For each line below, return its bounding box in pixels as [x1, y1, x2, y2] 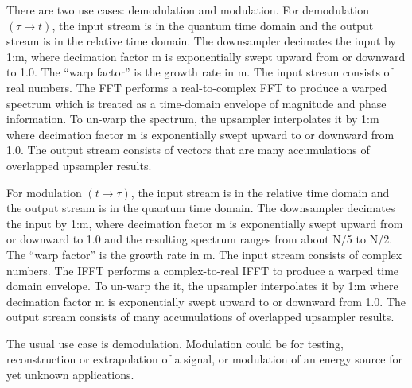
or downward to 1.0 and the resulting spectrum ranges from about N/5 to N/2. [6, 231, 393, 247]
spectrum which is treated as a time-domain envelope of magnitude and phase [6, 95, 387, 111]
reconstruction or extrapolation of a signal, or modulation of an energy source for [6, 351, 402, 367]
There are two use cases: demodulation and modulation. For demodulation [6, 2, 369, 17]
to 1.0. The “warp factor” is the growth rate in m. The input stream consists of [6, 64, 393, 80]
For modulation [6, 184, 82, 200]
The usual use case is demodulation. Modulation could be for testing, [6, 335, 344, 351]
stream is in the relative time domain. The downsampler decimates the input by [6, 33, 396, 49]
